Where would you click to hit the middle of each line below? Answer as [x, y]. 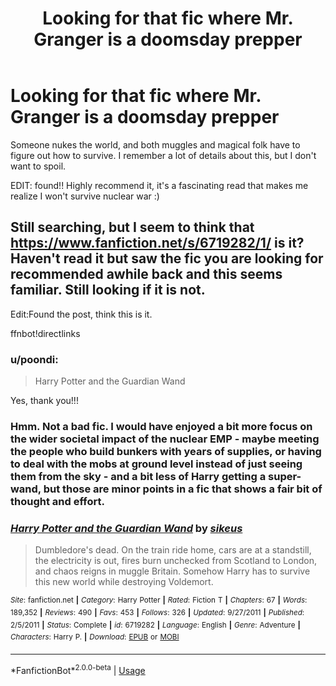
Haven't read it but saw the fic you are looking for [167, 258]
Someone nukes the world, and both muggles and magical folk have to [155, 144]
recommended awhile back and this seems [146, 274]
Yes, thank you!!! [44, 401]
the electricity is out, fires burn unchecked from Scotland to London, [175, 561]
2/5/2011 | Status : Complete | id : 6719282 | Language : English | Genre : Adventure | [155, 625]
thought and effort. [57, 501]
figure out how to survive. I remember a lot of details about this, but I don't [163, 155]
